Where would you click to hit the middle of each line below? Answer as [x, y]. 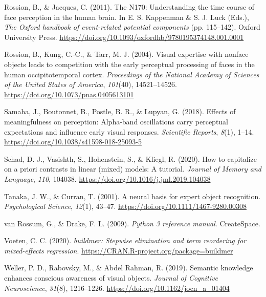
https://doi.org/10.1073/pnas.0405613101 [69, 94]
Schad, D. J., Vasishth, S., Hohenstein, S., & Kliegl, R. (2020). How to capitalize [130, 158]
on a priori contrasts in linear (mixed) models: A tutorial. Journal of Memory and [133, 169]
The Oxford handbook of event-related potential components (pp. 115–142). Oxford [132, 27]
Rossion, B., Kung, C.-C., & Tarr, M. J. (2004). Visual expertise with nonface [126, 54]
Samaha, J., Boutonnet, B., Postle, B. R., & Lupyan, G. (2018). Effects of [120, 111]
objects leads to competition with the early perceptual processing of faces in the [129, 64]
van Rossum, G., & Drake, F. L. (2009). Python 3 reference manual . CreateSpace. [132, 223]
